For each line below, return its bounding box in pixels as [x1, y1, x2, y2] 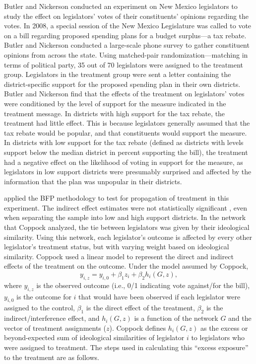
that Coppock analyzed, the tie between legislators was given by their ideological [4, 222, 250, 232]
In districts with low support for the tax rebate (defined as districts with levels [4, 137, 244, 147]
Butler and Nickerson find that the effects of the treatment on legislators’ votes [4, 88, 245, 99]
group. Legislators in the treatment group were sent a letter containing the [4, 69, 231, 79]
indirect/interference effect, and [4, 313, 100, 323]
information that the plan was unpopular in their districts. [4, 176, 182, 186]
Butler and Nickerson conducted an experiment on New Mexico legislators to [4, 1, 238, 11]
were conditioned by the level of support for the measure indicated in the [4, 98, 226, 108]
